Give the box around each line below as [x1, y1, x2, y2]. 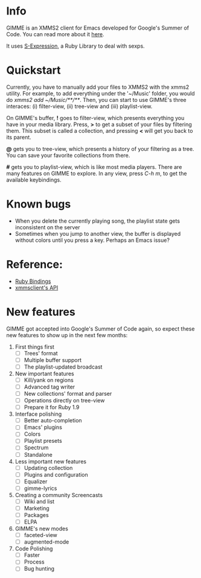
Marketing [24, 504, 49, 512]
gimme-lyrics [24, 484, 57, 492]
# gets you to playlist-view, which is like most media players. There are [6, 163, 182, 170]
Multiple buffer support [24, 356, 82, 363]
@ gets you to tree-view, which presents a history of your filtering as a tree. [6, 145, 194, 152]
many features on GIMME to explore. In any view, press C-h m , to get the [6, 170, 187, 177]
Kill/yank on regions [24, 376, 74, 384]
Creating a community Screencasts [14, 491, 103, 498]
